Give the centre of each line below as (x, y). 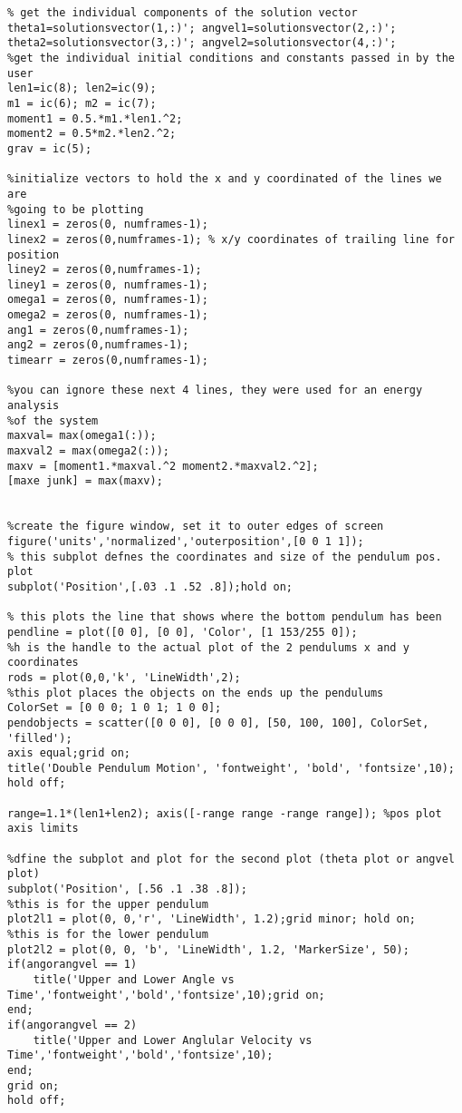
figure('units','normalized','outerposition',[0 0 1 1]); (186, 541)
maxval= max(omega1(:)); (82, 436)
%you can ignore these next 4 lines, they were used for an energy (215, 391)
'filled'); (40, 738)
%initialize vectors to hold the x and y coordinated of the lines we (225, 179)
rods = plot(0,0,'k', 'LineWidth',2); (124, 677)
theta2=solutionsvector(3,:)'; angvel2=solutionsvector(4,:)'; (202, 43)
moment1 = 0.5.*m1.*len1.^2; (95, 118)
